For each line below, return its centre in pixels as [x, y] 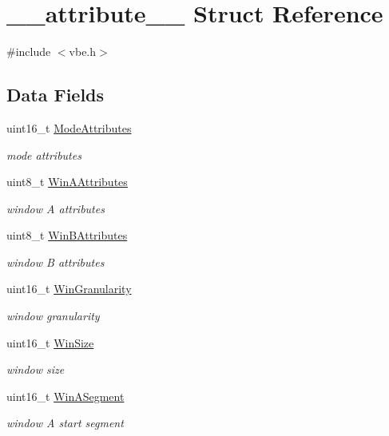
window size [36, 369]
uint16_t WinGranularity [69, 289]
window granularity [53, 316]
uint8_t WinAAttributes [67, 182]
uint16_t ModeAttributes [69, 127]
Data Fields [56, 95]
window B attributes [56, 262]
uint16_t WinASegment [65, 396]
